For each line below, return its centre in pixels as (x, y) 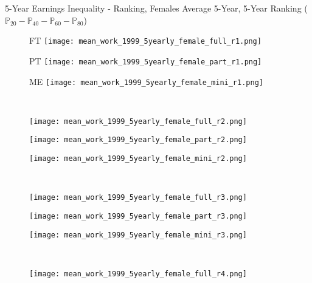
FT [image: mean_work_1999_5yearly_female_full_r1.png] (145, 40)
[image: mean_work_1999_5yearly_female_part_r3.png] (138, 216)
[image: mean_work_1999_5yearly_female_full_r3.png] (138, 198)
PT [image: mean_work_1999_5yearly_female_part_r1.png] (146, 60)
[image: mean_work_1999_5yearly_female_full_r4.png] (138, 274)
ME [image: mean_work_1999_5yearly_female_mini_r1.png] (146, 81)
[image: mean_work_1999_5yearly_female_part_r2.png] (138, 140)
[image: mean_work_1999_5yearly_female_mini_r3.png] (138, 235)
